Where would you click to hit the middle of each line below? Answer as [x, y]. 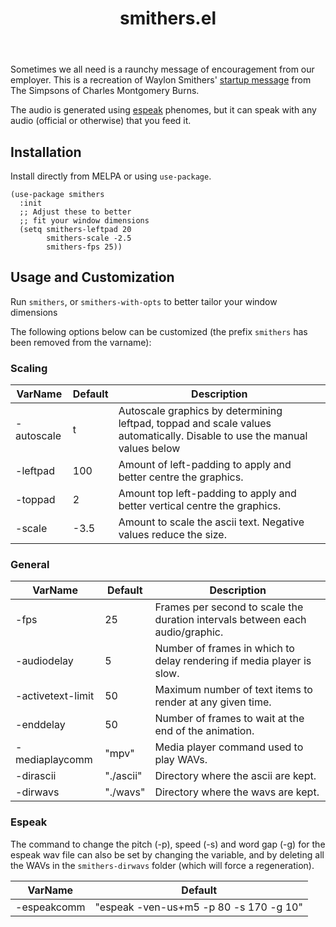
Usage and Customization [92, 277]
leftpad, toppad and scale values [195, 424]
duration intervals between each [230, 620]
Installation [46, 152]
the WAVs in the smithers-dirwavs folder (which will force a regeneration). [162, 865]
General [30, 565]
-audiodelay [44, 661]
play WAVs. [181, 760]
